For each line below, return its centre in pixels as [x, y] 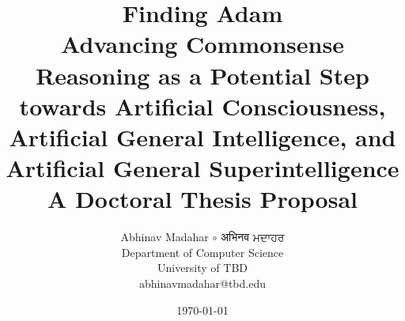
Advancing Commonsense [202, 44]
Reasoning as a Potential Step [202, 75]
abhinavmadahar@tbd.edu [202, 283]
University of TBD [202, 268]
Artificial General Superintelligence [202, 168]
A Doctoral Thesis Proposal [202, 199]
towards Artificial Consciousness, [202, 106]
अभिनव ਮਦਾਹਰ [252, 237]
